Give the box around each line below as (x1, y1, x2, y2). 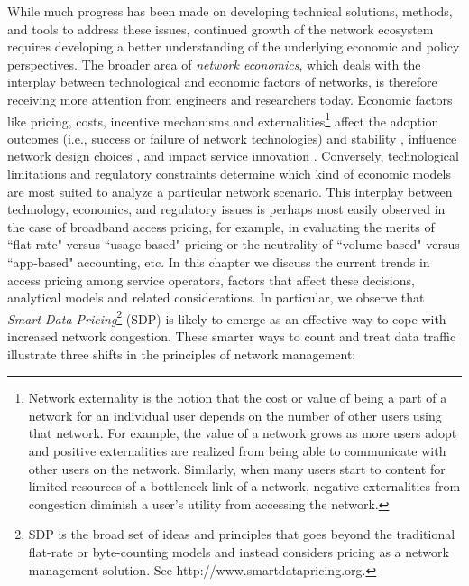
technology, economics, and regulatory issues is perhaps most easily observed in (7, 200, 446, 219)
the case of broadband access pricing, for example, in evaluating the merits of (7, 217, 435, 236)
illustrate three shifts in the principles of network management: (7, 344, 356, 363)
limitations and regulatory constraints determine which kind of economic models (7, 164, 452, 182)
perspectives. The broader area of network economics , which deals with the (7, 54, 421, 73)
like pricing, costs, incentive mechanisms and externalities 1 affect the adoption (7, 108, 439, 130)
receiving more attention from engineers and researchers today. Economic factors (7, 89, 453, 108)
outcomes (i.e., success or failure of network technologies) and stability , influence (7, 128, 457, 147)
